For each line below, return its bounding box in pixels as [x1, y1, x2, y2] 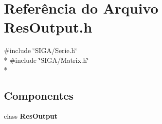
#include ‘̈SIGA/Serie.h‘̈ [4, 45, 77, 55]
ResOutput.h [4, 17, 92, 37]
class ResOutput [4, 111, 58, 121]
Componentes [4, 88, 74, 103]
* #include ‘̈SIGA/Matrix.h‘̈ [4, 54, 89, 65]
